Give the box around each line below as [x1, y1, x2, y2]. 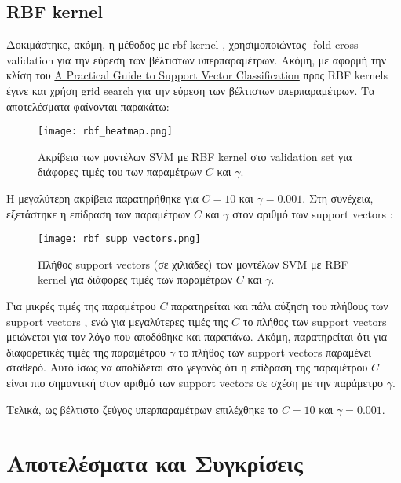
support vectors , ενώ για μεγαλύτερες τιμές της [6, 313, 228, 329]
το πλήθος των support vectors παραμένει [178, 343, 372, 360]
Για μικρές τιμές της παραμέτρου [6, 298, 156, 314]
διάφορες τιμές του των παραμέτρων [38, 163, 202, 180]
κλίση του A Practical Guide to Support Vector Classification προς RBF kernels [6, 67, 388, 83]
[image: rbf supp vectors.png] [38, 233, 201, 245]
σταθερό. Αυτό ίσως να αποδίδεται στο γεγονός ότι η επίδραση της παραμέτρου [6, 359, 368, 375]
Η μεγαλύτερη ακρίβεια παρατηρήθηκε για [6, 190, 199, 207]
